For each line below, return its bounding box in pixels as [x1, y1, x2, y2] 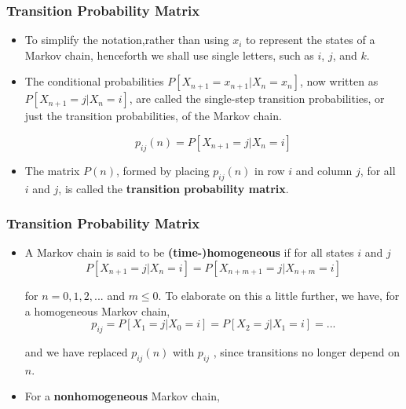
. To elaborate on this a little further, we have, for [158, 287, 400, 303]
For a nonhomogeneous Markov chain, [24, 388, 220, 404]
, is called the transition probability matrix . [58, 180, 289, 196]
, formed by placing [115, 162, 210, 178]
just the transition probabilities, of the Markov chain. [24, 108, 282, 124]
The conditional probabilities [24, 73, 164, 89]
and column [295, 162, 353, 178]
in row [254, 162, 285, 178]
